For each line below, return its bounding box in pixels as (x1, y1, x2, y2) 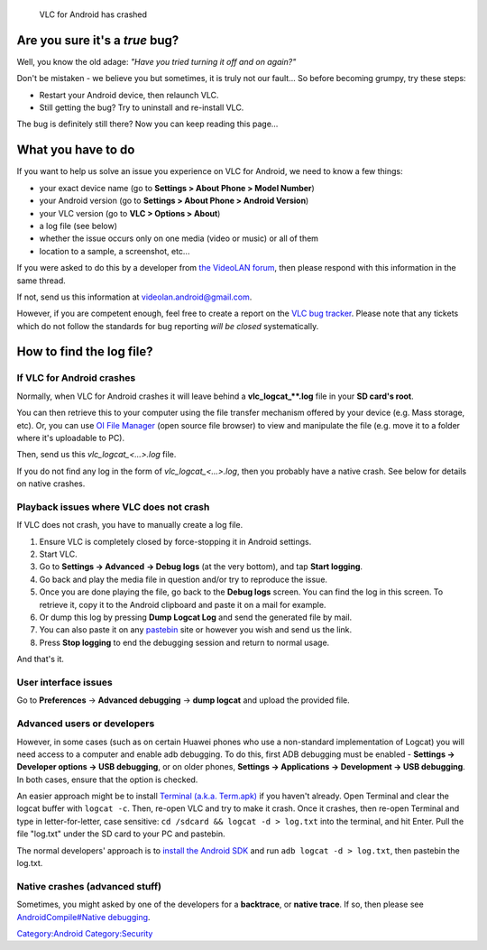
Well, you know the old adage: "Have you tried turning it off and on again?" (16, 56, 297, 67)
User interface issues (16, 676, 113, 688)
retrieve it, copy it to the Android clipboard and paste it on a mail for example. (39, 599, 326, 610)
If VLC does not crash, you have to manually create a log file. (16, 520, 243, 530)
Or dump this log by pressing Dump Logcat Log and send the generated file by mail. (39, 612, 353, 623)
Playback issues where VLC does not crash (16, 501, 210, 513)
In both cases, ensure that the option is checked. (16, 774, 198, 785)
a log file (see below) (39, 220, 117, 231)
